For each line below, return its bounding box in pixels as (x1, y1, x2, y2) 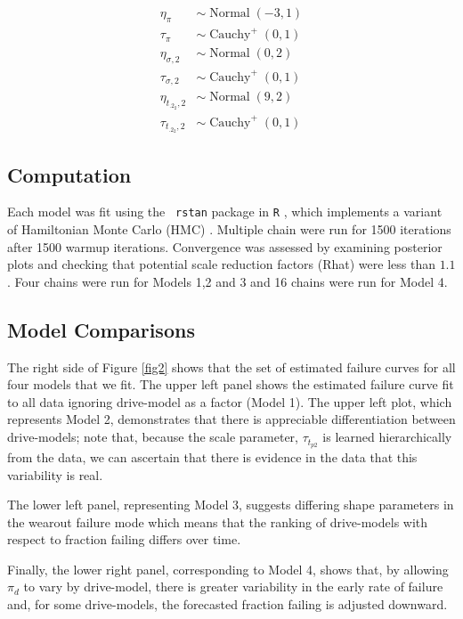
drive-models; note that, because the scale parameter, (7, 428, 298, 446)
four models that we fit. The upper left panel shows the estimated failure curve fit (7, 375, 454, 394)
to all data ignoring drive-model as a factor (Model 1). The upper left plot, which (7, 392, 452, 411)
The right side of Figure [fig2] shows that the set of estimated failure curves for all (7, 357, 456, 376)
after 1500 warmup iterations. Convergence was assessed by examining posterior (7, 237, 443, 256)
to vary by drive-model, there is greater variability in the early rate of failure (23, 577, 443, 596)
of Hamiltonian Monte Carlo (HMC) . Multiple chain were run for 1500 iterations (7, 220, 451, 239)
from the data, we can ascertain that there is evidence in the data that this (7, 447, 418, 466)
